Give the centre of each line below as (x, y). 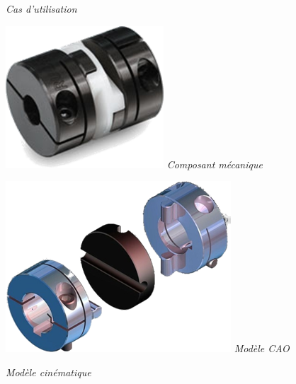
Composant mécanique (215, 164)
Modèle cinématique (49, 372)
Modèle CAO (262, 348)
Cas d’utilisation (41, 8)
